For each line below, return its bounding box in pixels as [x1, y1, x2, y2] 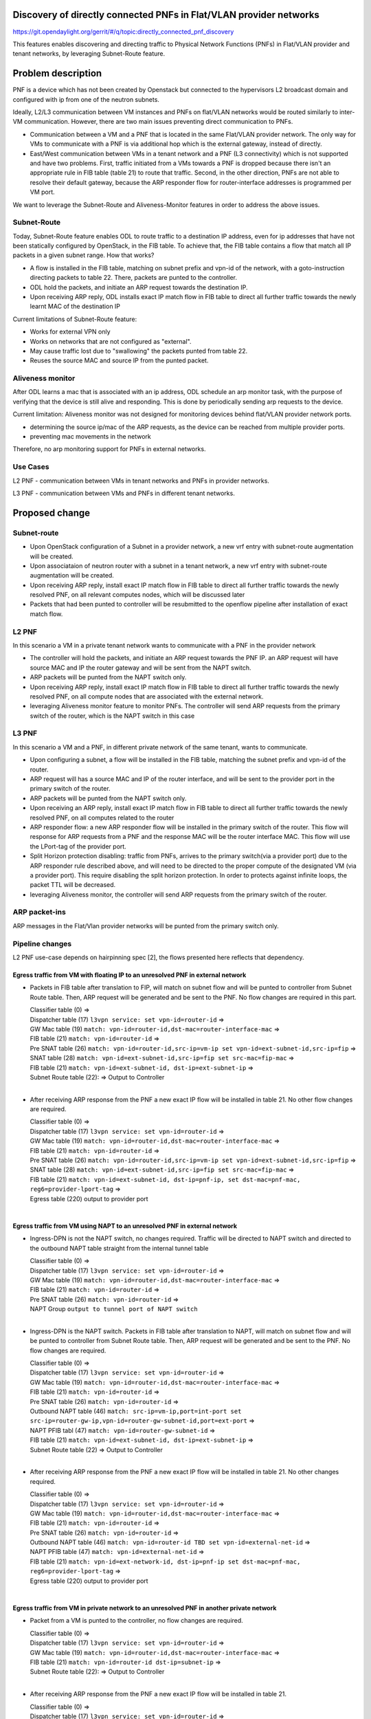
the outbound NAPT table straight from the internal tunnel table [30, 1244, 209, 1252]
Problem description [12, 67, 102, 79]
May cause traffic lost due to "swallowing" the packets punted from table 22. [30, 347, 248, 355]
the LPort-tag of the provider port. [30, 842, 126, 851]
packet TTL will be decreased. [30, 881, 116, 889]
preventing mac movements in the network [30, 433, 151, 441]
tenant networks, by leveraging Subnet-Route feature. [12, 50, 165, 58]
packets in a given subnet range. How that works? [12, 251, 155, 259]
